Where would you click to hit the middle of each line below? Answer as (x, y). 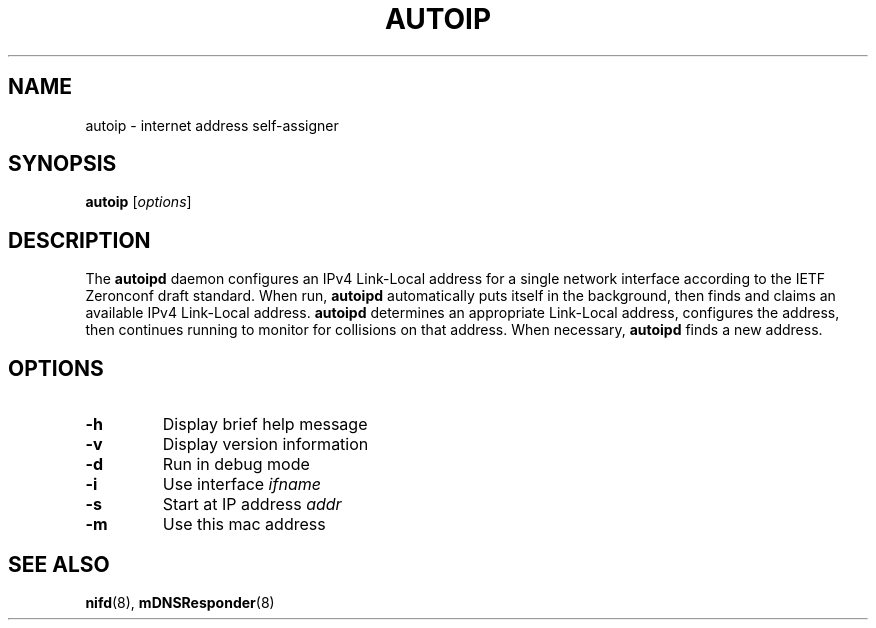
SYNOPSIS (62, 164)
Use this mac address (244, 524)
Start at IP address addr (252, 504)
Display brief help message (265, 424)
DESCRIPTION (79, 240)
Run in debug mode (236, 464)
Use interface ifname (241, 484)
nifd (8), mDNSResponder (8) (180, 602)
